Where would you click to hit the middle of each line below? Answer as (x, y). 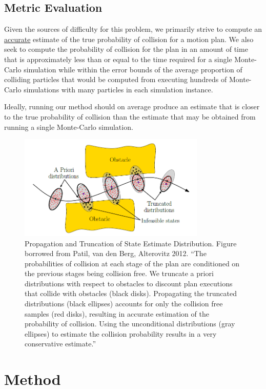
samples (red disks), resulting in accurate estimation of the (117, 313)
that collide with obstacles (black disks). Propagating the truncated (131, 293)
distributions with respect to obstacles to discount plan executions (129, 283)
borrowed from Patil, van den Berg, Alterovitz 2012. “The (116, 253)
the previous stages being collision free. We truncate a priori (119, 273)
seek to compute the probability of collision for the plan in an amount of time (126, 49)
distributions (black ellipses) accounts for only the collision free (124, 304)
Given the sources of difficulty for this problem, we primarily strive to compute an (133, 29)
